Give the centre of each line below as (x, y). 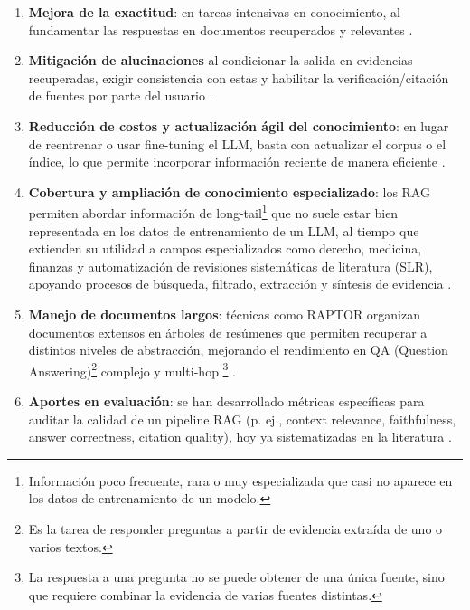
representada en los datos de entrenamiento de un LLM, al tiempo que (224, 230)
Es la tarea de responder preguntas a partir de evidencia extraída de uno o (235, 528)
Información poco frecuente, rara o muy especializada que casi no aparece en (240, 480)
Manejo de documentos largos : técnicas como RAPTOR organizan (225, 314)
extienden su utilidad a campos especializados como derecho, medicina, (225, 248)
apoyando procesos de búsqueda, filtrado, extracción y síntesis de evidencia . (240, 284)
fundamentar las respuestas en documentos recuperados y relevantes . (221, 29)
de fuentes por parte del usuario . (121, 95)
